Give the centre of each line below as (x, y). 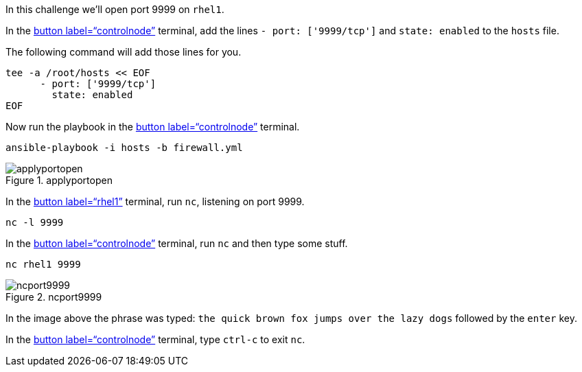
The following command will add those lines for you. (124, 52)
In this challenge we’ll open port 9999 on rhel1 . (115, 9)
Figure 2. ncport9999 (54, 297)
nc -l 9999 (35, 222)
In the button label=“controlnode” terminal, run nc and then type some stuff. (177, 243)
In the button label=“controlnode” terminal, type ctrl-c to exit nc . (155, 339)
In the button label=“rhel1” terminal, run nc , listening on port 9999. (155, 201)
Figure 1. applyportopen (59, 180)
